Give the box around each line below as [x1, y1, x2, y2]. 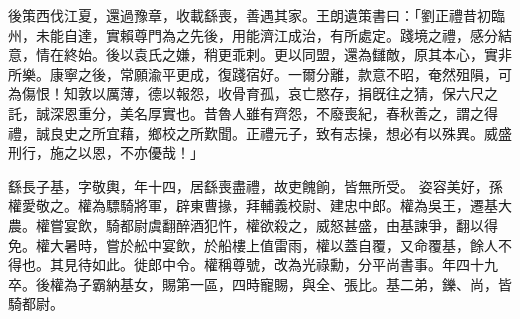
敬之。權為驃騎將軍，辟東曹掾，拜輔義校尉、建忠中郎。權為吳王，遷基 [35, 195, 498, 216]
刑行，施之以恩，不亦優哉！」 [8, 142, 204, 163]
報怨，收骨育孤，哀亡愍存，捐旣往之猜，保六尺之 [175, 83, 498, 104]
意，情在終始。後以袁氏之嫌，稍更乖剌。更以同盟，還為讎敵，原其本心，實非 [8, 44, 512, 65]
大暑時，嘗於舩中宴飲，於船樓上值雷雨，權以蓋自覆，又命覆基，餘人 [49, 234, 498, 255]
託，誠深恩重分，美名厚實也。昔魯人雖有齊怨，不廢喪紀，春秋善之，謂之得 [8, 102, 498, 123]
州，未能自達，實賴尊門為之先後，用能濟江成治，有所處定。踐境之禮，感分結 [8, 24, 512, 45]
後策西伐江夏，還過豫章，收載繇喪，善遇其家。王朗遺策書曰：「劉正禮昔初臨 [8, 5, 505, 25]
